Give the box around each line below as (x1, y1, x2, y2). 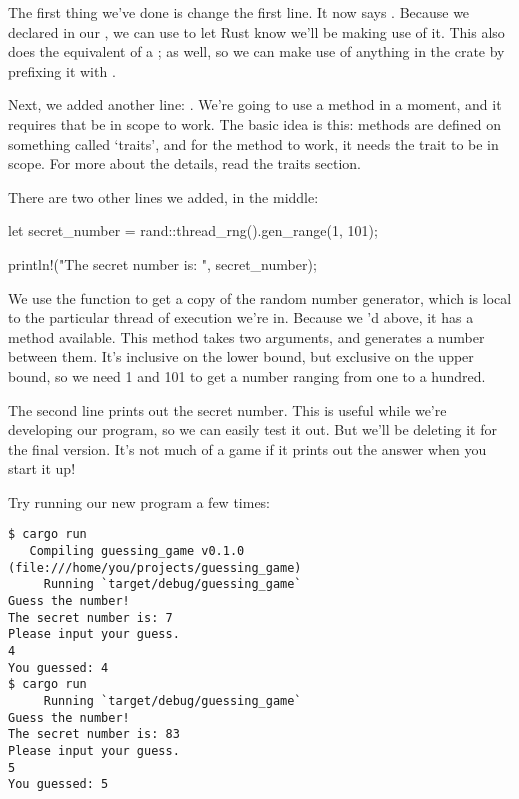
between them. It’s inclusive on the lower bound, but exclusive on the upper (8, 346, 474, 367)
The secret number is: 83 (8, 727, 180, 742)
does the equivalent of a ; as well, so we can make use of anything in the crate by (8, 41, 505, 62)
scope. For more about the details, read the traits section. (8, 153, 361, 174)
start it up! (8, 458, 76, 479)
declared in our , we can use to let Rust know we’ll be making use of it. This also (8, 21, 505, 42)
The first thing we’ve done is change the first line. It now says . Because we (8, 2, 470, 22)
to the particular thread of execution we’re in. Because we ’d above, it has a (8, 307, 474, 328)
